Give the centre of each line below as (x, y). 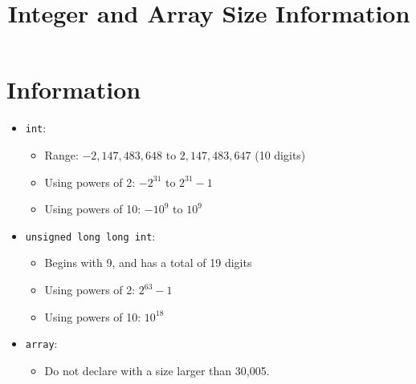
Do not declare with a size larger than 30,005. (157, 370)
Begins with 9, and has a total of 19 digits (148, 263)
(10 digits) (280, 154)
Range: (61, 154)
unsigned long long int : (90, 235)
